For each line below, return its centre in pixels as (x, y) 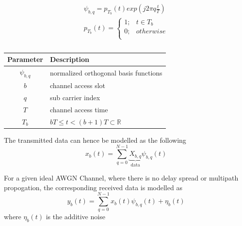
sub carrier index (75, 98)
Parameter (25, 59)
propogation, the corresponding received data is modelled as (93, 187)
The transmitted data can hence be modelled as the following (95, 140)
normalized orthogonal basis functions (106, 72)
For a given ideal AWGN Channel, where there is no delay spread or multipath (121, 178)
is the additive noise (75, 217)
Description (69, 59)
